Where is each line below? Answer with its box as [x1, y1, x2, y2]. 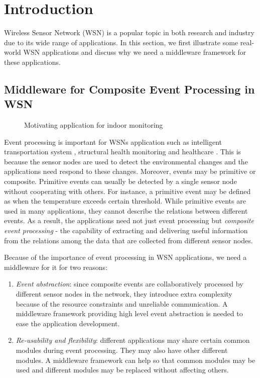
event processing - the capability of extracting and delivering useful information [4, 225, 248, 236]
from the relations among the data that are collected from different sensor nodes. [4, 235, 253, 245]
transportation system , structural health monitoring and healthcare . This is [4, 146, 241, 157]
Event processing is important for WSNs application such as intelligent [4, 136, 222, 147]
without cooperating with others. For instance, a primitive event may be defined [4, 185, 251, 196]
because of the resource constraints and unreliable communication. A [16, 298, 228, 309]
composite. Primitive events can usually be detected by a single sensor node [4, 176, 237, 186]
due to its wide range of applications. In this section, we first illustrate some [4, 37, 238, 47]
